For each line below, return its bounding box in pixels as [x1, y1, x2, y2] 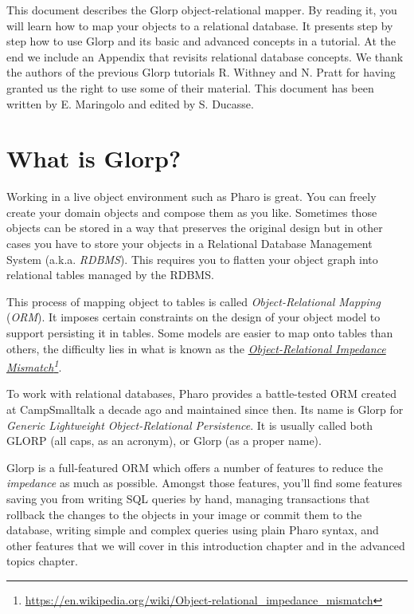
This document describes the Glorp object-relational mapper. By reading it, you [6, 2, 397, 18]
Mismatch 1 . [6, 356, 62, 375]
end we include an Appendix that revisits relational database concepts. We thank [6, 48, 404, 65]
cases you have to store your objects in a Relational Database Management [6, 235, 373, 252]
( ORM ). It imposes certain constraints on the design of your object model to [6, 309, 381, 325]
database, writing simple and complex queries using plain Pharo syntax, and [6, 522, 379, 538]
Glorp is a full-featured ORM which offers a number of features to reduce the [6, 459, 383, 475]
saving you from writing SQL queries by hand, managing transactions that [6, 490, 370, 507]
